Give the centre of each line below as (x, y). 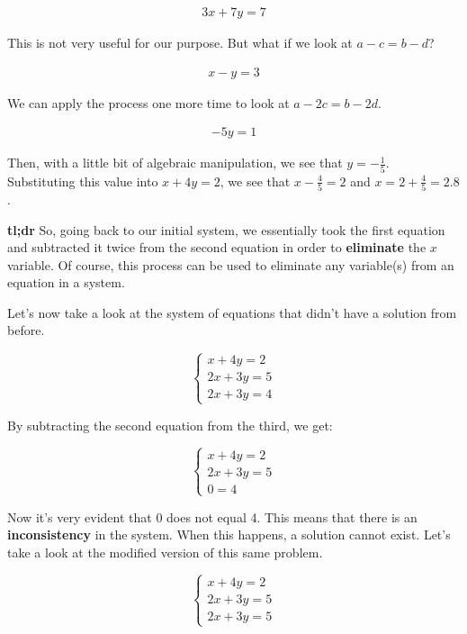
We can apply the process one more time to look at (148, 102)
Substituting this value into (83, 181)
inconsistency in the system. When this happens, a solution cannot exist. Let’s (229, 534)
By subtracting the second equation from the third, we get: (170, 425)
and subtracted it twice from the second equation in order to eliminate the (217, 247)
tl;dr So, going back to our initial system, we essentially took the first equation (226, 229)
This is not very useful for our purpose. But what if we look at (180, 43)
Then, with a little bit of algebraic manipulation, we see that (175, 163)
